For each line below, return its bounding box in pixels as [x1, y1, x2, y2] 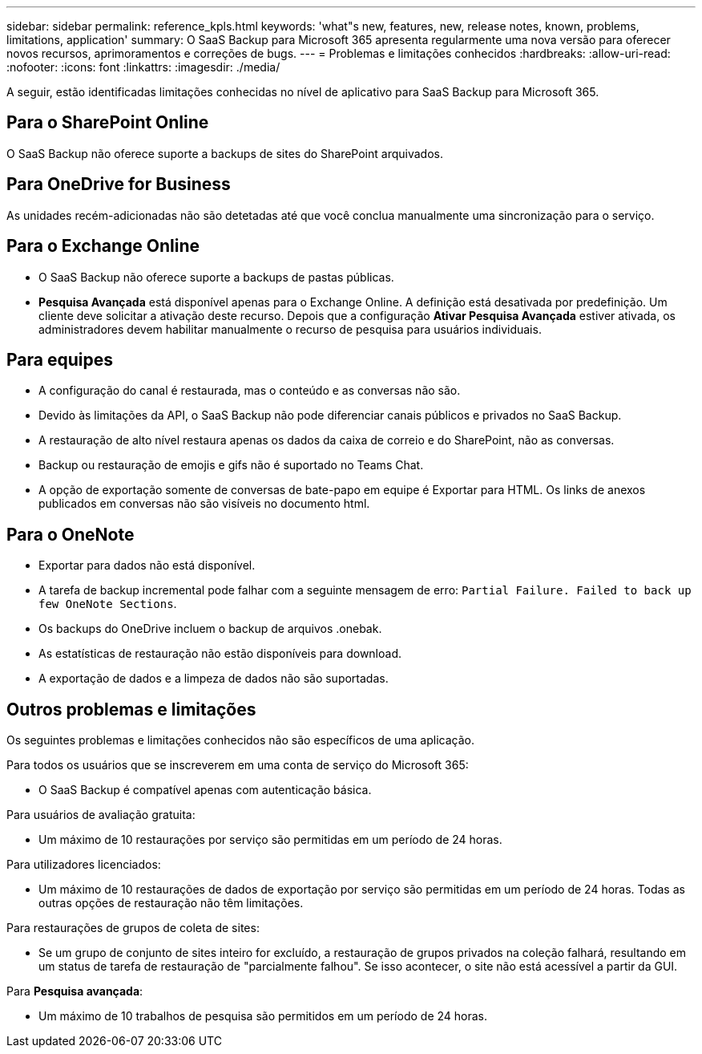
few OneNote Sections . [38, 597, 177, 611]
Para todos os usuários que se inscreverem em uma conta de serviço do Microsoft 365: [6, 758, 469, 772]
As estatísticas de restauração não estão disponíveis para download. [38, 647, 401, 661]
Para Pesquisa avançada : [6, 984, 143, 999]
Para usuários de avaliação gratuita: [6, 808, 196, 822]
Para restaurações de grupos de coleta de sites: [6, 921, 260, 935]
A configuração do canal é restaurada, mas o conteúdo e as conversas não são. [38, 383, 461, 398]
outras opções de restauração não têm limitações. [38, 896, 304, 910]
